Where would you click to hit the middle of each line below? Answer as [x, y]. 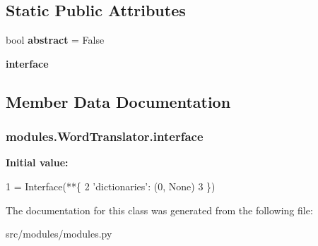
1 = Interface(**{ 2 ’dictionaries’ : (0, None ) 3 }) [111, 186]
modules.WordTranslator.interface [105, 136]
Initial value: [37, 162]
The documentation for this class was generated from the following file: [159, 210]
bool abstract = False [55, 40]
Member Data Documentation [118, 101]
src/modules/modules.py [59, 234]
